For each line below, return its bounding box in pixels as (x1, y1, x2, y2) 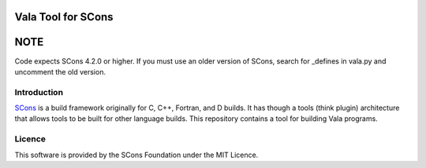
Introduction (14, 86, 63, 97)
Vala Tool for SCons (14, 10, 114, 24)
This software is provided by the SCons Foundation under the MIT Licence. (14, 150, 259, 159)
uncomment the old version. (14, 67, 106, 76)
